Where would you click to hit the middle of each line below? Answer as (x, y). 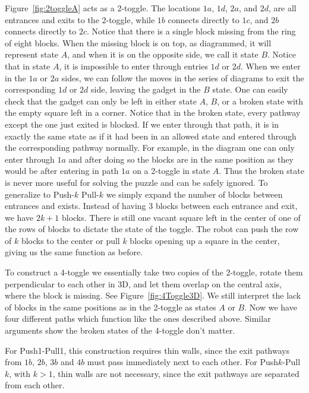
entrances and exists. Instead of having (75, 206)
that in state (28, 66)
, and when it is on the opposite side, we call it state (163, 54)
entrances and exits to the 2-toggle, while (80, 19)
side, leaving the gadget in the (146, 89)
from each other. (35, 385)
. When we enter (270, 66)
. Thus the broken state (261, 171)
